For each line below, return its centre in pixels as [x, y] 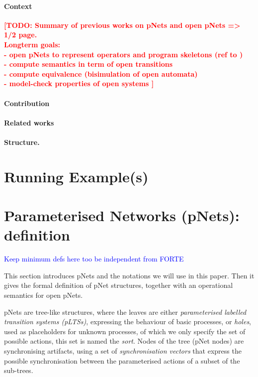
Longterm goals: [32, 44]
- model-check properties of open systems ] [79, 83]
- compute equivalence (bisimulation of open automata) [101, 73]
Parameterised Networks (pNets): [122, 215]
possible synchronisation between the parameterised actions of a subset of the [122, 360]
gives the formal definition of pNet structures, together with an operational [119, 285]
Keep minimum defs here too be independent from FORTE [94, 259]
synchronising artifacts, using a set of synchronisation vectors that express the [123, 350]
